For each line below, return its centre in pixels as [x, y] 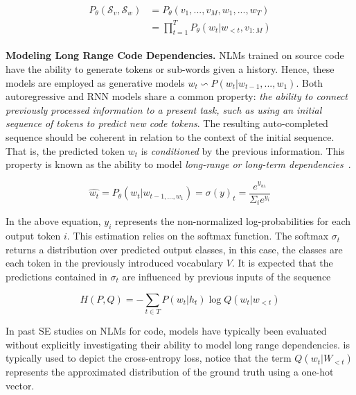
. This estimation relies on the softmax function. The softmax [198, 236]
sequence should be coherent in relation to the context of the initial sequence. [170, 136]
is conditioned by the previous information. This [243, 150]
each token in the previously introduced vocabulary [115, 263]
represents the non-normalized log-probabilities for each [233, 221]
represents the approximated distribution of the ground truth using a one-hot [170, 372]
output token [33, 236]
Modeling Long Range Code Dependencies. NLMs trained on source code [175, 55]
